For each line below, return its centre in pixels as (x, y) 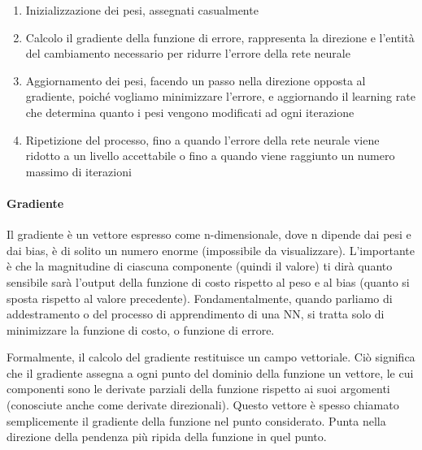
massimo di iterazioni (78, 171)
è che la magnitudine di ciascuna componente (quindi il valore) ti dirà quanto (200, 266)
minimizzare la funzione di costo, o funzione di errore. (141, 329)
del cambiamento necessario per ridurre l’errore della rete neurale (188, 53)
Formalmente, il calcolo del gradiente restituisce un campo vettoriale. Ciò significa (211, 357)
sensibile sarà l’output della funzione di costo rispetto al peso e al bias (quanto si (208, 281)
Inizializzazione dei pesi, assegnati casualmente (142, 10)
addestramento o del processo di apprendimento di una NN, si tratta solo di (196, 314)
